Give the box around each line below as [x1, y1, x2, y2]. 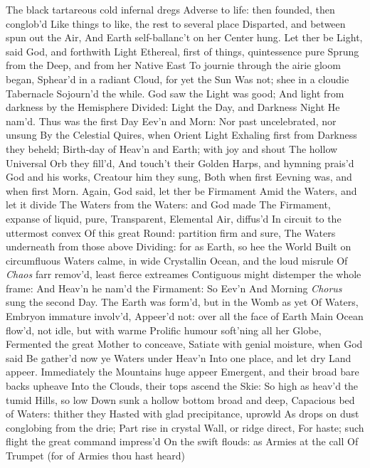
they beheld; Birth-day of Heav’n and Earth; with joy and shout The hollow [6, 141, 338, 156]
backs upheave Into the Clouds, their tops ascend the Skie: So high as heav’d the [6, 378, 359, 393]
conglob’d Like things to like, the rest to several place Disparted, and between [6, 16, 346, 31]
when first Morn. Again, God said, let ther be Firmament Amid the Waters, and [6, 183, 357, 198]
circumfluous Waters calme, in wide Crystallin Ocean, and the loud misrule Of [6, 252, 348, 267]
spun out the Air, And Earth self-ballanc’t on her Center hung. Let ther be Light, [6, 30, 363, 45]
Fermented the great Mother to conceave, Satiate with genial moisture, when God [6, 336, 363, 351]
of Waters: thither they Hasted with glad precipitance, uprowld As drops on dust [6, 406, 359, 421]
